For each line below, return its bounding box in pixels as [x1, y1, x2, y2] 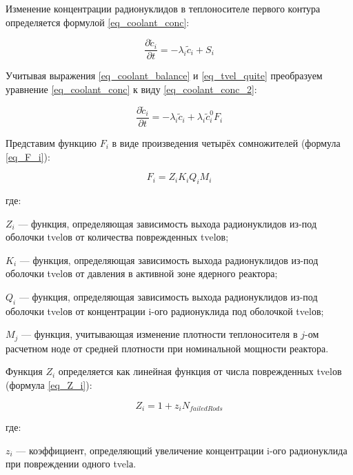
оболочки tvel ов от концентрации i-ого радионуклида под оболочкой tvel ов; [6, 303, 324, 318]
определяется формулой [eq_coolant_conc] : [6, 14, 190, 29]
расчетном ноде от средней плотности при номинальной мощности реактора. [6, 341, 329, 355]
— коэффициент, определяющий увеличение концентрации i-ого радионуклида [16, 443, 347, 457]
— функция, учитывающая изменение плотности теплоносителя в [21, 327, 298, 341]
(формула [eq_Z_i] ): [6, 377, 92, 392]
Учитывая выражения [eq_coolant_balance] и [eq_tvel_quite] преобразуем [6, 68, 323, 83]
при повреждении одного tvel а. [6, 456, 137, 471]
